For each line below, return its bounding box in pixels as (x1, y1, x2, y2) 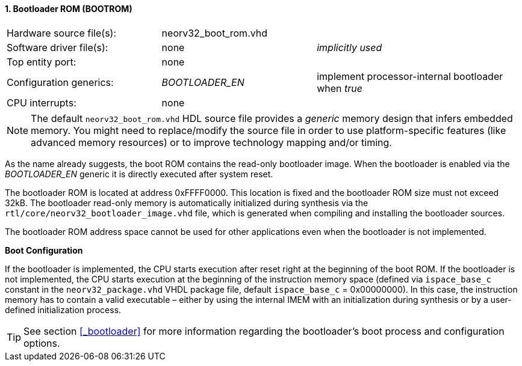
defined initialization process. (5, 304, 122, 315)
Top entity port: (7, 55, 76, 68)
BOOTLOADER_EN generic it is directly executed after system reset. (5, 168, 273, 179)
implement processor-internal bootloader (317, 70, 503, 82)
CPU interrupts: (7, 96, 76, 109)
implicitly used (317, 41, 382, 53)
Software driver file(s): (7, 41, 108, 53)
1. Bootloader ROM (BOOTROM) (5, 4, 132, 14)
